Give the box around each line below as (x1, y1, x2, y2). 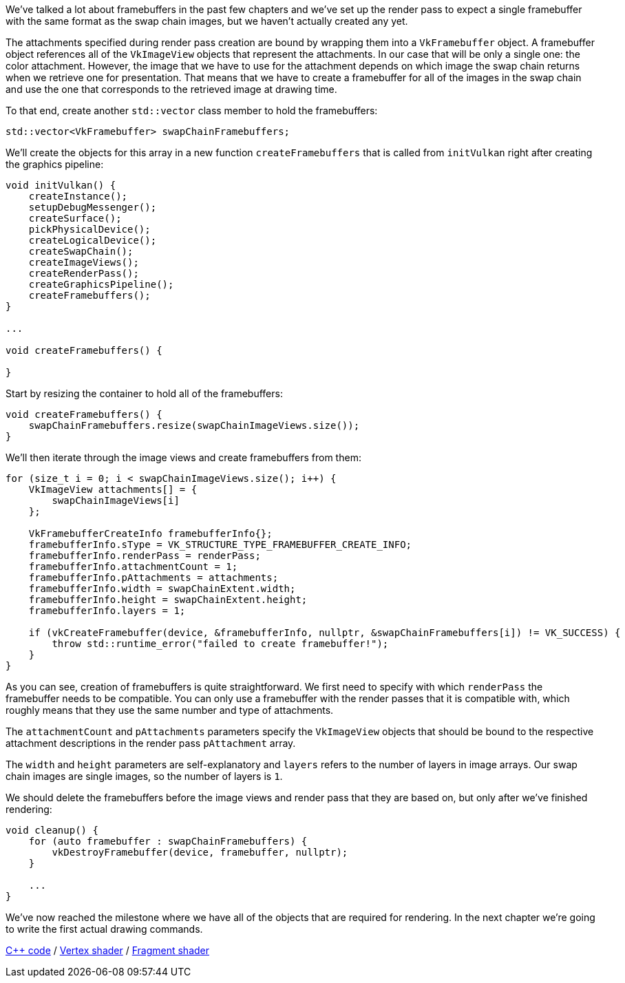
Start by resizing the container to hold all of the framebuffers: (6, 388, 283, 399)
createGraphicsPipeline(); (28, 279, 174, 290)
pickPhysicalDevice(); (28, 224, 151, 235)
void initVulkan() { (6, 180, 116, 191)
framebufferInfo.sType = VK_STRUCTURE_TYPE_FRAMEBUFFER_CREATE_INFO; (28, 539, 412, 550)
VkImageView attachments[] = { (28, 484, 198, 495)
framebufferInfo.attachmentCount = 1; (28, 561, 238, 572)
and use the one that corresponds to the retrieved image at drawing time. (6, 83, 337, 95)
